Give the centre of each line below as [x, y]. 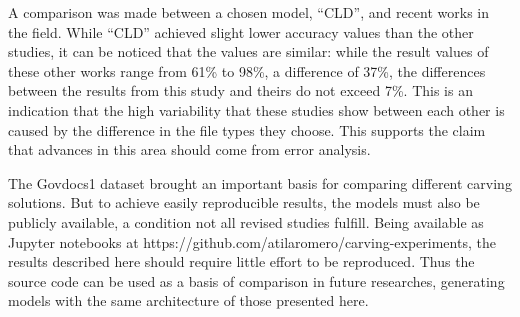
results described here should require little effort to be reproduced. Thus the [241, 261]
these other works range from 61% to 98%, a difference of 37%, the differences [247, 70]
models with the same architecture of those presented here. [188, 300]
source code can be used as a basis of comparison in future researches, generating [256, 280]
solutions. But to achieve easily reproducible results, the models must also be [244, 202]
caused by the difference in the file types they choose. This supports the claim [247, 129]
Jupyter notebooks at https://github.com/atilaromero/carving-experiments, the [252, 241]
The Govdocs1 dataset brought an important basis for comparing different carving [260, 182]
